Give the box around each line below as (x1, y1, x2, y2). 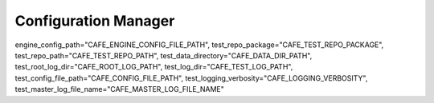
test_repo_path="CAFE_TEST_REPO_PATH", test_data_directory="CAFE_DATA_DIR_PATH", (14, 50, 313, 60)
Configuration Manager (14, 12, 175, 30)
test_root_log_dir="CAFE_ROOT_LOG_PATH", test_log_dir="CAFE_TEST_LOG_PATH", (14, 62, 293, 72)
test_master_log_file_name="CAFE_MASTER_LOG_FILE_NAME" (14, 85, 224, 94)
